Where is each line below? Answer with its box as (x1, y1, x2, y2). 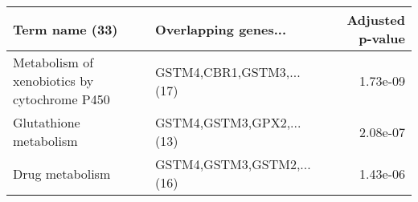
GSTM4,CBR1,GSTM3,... (154, 62, 301, 81)
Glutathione (13, 113, 80, 131)
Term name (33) (13, 19, 118, 38)
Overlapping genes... (154, 19, 287, 38)
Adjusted (346, 10, 405, 29)
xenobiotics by (13, 71, 94, 90)
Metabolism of (13, 53, 94, 71)
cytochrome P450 (13, 90, 110, 108)
